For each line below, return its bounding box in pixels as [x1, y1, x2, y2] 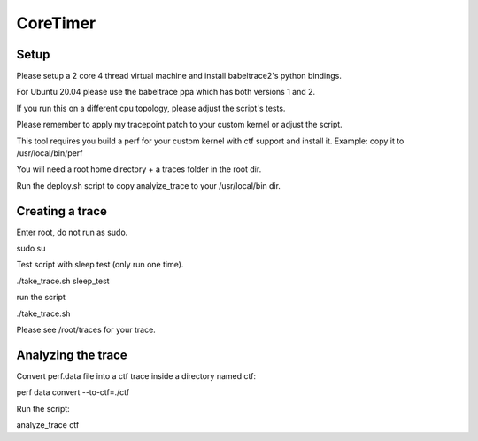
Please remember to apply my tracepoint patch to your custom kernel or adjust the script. [16, 120, 343, 130]
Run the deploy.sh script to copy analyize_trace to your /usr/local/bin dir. [16, 180, 281, 190]
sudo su [16, 244, 46, 254]
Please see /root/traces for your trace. [16, 324, 157, 336]
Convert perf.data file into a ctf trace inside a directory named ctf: [16, 370, 257, 381]
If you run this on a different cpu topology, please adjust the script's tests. [16, 103, 286, 113]
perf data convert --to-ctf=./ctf [16, 387, 130, 398]
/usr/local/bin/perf [16, 148, 83, 159]
